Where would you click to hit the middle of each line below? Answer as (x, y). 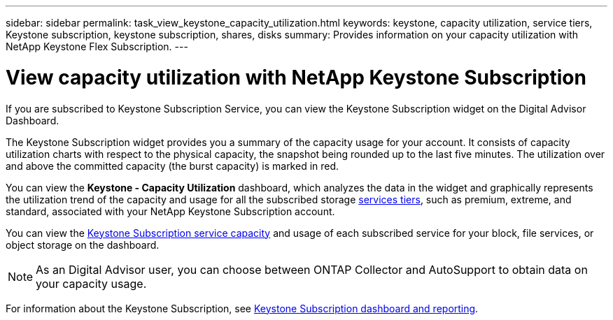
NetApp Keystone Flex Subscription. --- (97, 46)
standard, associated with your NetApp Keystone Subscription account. (170, 211)
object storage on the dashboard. (83, 245)
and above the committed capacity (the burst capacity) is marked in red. (172, 166)
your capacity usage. (91, 283)
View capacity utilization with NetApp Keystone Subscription (296, 77)
